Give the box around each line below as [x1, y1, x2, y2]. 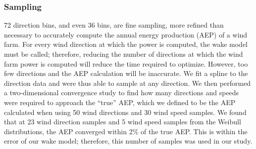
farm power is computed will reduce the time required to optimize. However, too [4, 58, 248, 69]
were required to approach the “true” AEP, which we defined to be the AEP [4, 97, 236, 107]
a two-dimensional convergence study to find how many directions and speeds [4, 87, 239, 98]
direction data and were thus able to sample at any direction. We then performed [4, 77, 251, 88]
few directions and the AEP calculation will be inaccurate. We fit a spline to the [4, 68, 248, 78]
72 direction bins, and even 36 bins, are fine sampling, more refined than [4, 20, 224, 30]
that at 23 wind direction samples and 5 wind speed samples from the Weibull [4, 116, 241, 127]
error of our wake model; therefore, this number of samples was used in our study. [4, 136, 253, 146]
